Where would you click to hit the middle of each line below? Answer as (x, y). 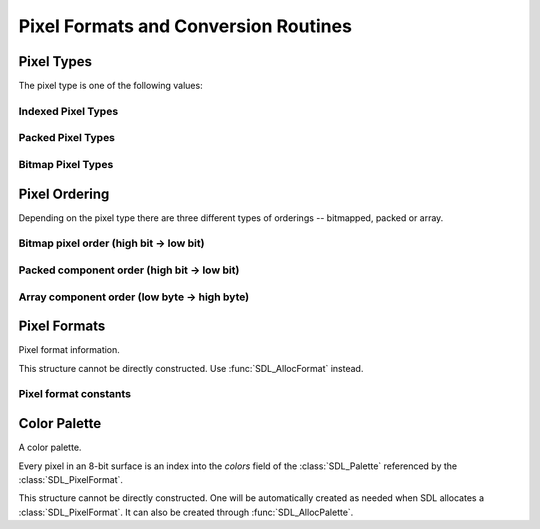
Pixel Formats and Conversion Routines (185, 26)
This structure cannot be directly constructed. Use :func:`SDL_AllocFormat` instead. (191, 368)
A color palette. (50, 447)
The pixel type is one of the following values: (111, 86)
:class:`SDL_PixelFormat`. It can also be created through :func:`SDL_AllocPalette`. (186, 512)
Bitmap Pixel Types (66, 164)
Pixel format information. (69, 350)
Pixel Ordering (64, 193)
